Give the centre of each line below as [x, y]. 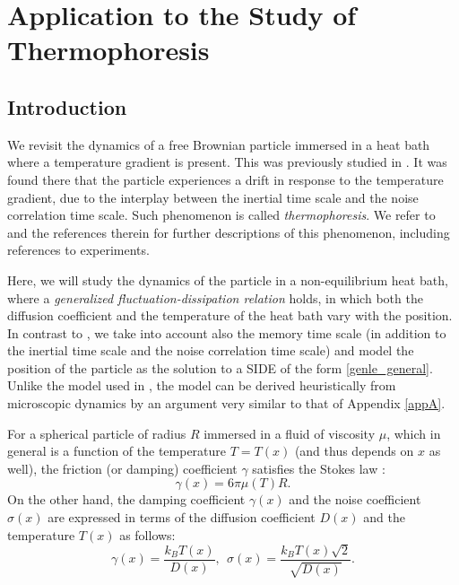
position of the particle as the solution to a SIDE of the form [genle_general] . [220, 367]
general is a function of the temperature [117, 451]
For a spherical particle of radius [97, 433]
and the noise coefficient [355, 499]
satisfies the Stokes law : [319, 468]
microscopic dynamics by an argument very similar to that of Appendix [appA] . [226, 403]
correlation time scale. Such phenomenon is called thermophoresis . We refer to [221, 215]
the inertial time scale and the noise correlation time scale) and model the [211, 350]
